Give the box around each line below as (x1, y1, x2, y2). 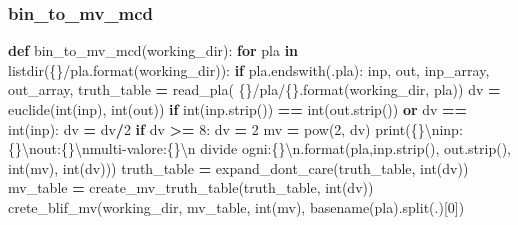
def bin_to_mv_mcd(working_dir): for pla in (8, 40, 299, 61)
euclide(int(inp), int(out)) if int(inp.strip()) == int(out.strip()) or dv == (8, 99, 468, 119)
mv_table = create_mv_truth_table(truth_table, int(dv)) (8, 177, 374, 198)
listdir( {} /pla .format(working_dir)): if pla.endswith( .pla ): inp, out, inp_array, (8, 59, 490, 80)
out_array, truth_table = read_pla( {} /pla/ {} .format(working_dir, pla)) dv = (8, 79, 501, 100)
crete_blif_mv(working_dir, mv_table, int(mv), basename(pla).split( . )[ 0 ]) (8, 196, 465, 217)
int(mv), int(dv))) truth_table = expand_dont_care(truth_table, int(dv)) (8, 157, 469, 178)
